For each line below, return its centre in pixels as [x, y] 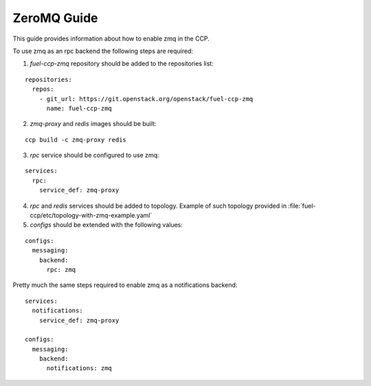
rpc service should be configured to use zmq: [94, 156]
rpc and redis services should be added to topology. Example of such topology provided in [158, 206]
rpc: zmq [61, 269]
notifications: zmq [79, 368]
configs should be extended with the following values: [106, 225]
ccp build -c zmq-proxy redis [76, 140]
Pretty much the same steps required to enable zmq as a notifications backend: [125, 285]
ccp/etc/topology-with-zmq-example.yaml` [91, 215]
